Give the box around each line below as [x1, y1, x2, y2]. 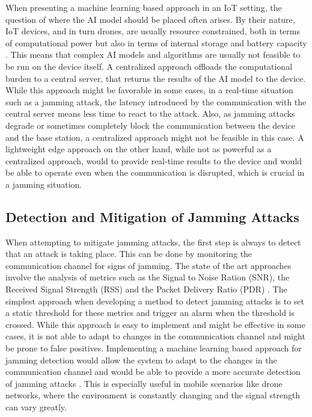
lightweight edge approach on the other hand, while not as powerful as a [5, 143, 272, 155]
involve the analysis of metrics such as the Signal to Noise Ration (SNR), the [5, 271, 290, 283]
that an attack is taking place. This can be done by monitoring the [5, 247, 252, 260]
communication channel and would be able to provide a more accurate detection [5, 365, 301, 378]
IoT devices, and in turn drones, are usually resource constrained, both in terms [5, 25, 300, 37]
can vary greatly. [5, 401, 67, 413]
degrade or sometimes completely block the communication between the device [5, 119, 295, 131]
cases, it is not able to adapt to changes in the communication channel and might [5, 330, 305, 342]
